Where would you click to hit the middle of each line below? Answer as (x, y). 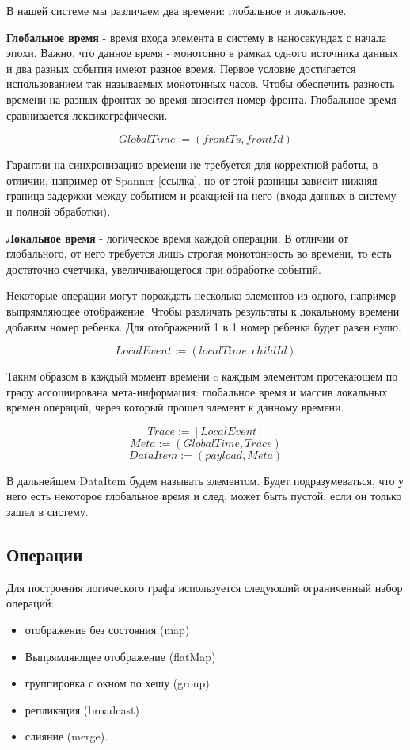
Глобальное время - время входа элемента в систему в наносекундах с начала (197, 37)
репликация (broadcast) (82, 709)
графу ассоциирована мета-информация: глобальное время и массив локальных (197, 391)
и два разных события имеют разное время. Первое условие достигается (181, 68)
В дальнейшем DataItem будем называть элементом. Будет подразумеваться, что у (205, 480)
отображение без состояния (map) (107, 630)
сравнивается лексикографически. (87, 115)
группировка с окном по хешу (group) (117, 683)
